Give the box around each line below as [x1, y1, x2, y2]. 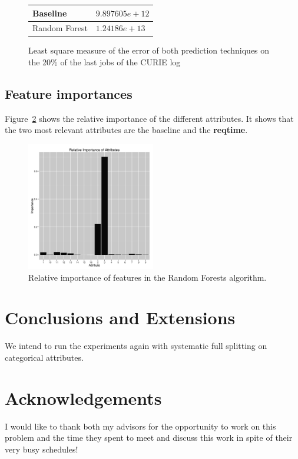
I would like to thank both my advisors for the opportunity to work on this [5, 420, 276, 432]
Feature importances [5, 85, 133, 103]
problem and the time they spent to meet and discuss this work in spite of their [5, 431, 293, 444]
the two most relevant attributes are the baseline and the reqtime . [5, 124, 248, 136]
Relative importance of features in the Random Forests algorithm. [28, 271, 267, 283]
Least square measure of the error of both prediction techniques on [28, 44, 270, 56]
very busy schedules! [5, 443, 78, 455]
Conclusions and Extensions [5, 305, 236, 330]
